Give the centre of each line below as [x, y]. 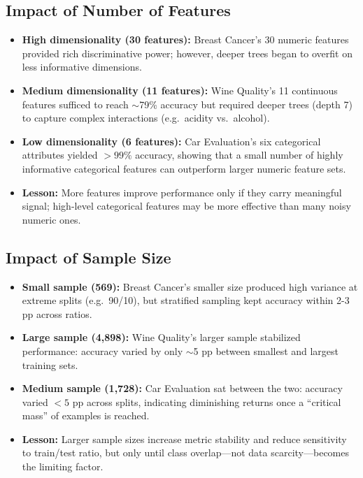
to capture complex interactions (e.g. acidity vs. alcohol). [146, 118]
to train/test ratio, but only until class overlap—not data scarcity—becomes [186, 452]
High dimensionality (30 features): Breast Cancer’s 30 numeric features [185, 39]
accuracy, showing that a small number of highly [239, 155]
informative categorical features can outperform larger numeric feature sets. [184, 168]
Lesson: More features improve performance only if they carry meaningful [182, 192]
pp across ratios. [57, 313]
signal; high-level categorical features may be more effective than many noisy [186, 206]
